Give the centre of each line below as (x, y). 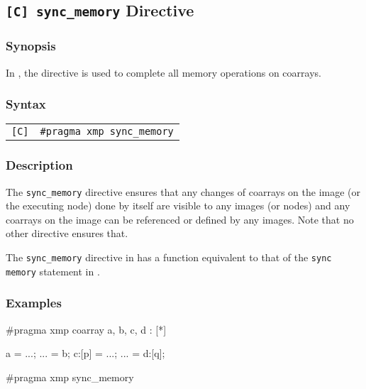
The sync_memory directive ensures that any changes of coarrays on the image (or (183, 191)
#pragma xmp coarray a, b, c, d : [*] (86, 329)
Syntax (26, 104)
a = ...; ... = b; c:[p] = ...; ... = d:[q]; (85, 353)
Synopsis (31, 46)
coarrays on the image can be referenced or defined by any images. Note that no (180, 219)
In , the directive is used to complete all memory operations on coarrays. (163, 72)
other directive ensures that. (67, 233)
